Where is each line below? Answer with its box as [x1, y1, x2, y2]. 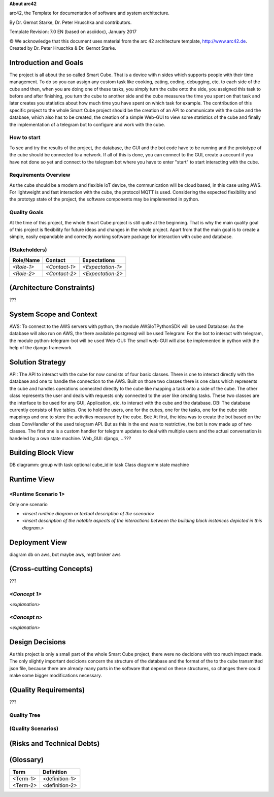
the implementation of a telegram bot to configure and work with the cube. [9, 121, 165, 127]
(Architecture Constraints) [9, 283, 95, 292]
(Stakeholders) [9, 246, 48, 253]
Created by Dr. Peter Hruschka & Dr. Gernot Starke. [9, 45, 117, 51]
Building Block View [9, 448, 74, 457]
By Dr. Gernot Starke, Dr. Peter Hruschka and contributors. [9, 19, 132, 25]
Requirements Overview [9, 172, 71, 179]
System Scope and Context [9, 310, 97, 318]
